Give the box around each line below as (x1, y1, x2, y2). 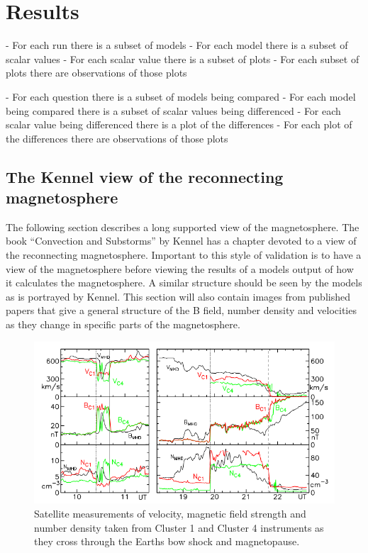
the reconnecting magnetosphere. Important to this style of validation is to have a (6, 247, 362, 262)
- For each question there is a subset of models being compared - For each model (6, 89, 356, 104)
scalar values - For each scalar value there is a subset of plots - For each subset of (6, 51, 359, 66)
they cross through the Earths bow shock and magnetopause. (34, 534, 300, 549)
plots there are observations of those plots (6, 65, 187, 80)
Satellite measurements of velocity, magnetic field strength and (34, 505, 306, 520)
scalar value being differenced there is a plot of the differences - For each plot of (6, 117, 352, 132)
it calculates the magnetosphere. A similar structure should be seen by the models (6, 275, 362, 290)
